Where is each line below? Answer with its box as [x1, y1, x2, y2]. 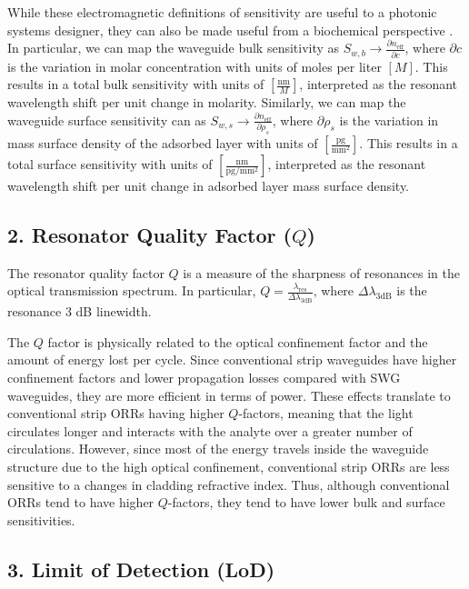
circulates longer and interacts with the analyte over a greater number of [7, 421, 413, 440]
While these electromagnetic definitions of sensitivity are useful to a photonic [7, 3, 437, 21]
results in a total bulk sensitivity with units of [7, 75, 264, 94]
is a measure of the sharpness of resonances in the [183, 263, 461, 282]
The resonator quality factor [7, 263, 165, 282]
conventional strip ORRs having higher [7, 404, 225, 423]
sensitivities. [7, 510, 75, 529]
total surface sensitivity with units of [7, 155, 213, 174]
